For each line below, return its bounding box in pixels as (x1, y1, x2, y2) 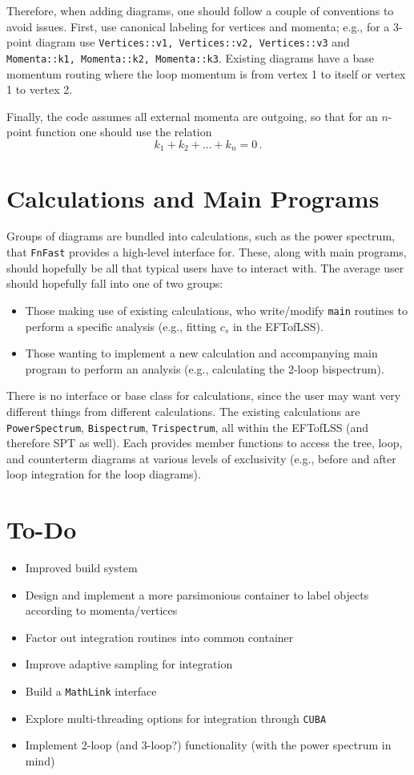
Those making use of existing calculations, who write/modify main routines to (25, 301, 408, 318)
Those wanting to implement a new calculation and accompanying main (25, 345, 378, 361)
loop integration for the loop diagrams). (6, 466, 201, 482)
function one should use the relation (35, 123, 212, 140)
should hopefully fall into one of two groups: (6, 275, 223, 292)
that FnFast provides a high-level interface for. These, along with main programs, (6, 244, 407, 260)
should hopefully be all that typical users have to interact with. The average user (6, 259, 404, 276)
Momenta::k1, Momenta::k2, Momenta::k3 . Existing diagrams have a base (6, 49, 374, 66)
